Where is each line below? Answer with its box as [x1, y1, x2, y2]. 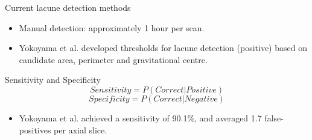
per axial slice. [54, 123, 107, 136]
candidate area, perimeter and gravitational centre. [19, 53, 208, 65]
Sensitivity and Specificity [5, 73, 101, 86]
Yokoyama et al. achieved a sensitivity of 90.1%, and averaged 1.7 [19, 111, 262, 124]
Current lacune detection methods [5, 1, 131, 13]
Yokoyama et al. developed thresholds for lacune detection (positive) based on [19, 41, 307, 54]
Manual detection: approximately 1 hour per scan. [19, 21, 205, 34]
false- [264, 111, 284, 124]
